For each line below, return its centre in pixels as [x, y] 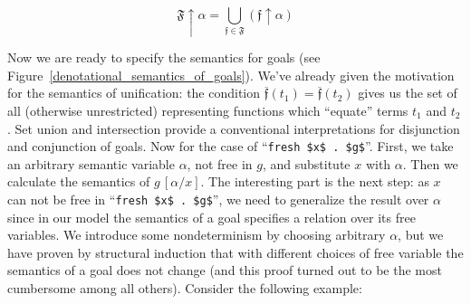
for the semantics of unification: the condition [134, 93]
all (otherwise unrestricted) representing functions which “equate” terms [208, 111]
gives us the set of [408, 93]
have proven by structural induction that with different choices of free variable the [235, 252]
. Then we [430, 163]
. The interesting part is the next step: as [315, 181]
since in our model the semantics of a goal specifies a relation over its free [211, 217]
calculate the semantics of [79, 181]
